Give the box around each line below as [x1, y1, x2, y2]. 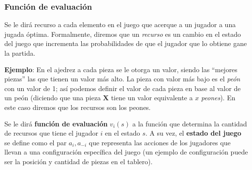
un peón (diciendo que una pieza [4, 93, 101, 103]
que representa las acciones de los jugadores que [89, 137, 231, 147]
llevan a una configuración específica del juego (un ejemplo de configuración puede [4, 147, 248, 157]
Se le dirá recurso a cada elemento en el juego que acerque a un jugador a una [4, 19, 236, 30]
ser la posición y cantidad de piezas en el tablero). [4, 156, 153, 166]
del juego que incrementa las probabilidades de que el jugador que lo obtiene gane [4, 38, 247, 48]
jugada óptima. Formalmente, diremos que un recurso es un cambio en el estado [4, 29, 241, 39]
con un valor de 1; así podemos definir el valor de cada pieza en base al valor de [4, 83, 241, 93]
